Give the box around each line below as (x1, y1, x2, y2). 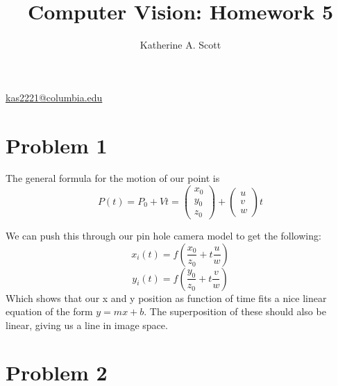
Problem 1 (6, 131, 108, 159)
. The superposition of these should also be (144, 304, 326, 319)
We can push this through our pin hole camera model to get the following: (6, 228, 321, 242)
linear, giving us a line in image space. (6, 317, 168, 332)
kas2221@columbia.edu (6, 90, 103, 104)
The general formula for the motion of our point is (6, 171, 220, 185)
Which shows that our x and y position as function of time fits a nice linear (6, 290, 327, 305)
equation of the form (6, 304, 93, 319)
